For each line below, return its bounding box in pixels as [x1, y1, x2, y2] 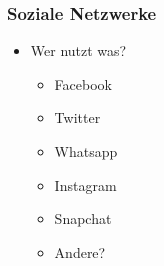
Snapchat [54, 208, 112, 229]
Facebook [54, 73, 112, 94]
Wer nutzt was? [30, 40, 127, 61]
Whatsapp [54, 141, 118, 161]
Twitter [54, 107, 101, 128]
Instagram [54, 174, 117, 195]
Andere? [54, 241, 106, 262]
